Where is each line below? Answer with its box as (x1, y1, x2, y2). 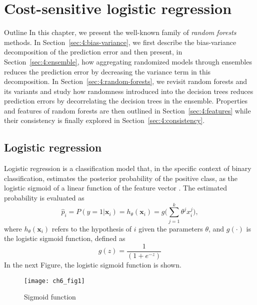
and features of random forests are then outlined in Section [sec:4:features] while (4, 105, 251, 115)
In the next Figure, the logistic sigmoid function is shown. (4, 259, 181, 270)
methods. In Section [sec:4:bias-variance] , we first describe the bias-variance (4, 36, 236, 47)
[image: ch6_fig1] (24, 277, 85, 284)
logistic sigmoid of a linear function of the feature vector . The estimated (4, 182, 227, 193)
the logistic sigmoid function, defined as (4, 233, 125, 243)
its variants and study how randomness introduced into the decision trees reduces (4, 85, 253, 96)
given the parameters (138, 223, 203, 233)
